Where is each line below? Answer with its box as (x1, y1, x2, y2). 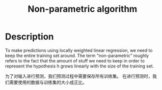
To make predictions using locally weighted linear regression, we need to (5, 47, 153, 53)
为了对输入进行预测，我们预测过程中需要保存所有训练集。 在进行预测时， (5, 73, 153, 79)
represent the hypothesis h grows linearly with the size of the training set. (5, 63, 154, 69)
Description (5, 31, 54, 42)
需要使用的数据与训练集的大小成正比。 (9, 79, 87, 85)
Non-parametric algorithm (27, 3, 137, 15)
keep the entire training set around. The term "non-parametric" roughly (5, 53, 149, 59)
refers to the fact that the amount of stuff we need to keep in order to (5, 58, 145, 63)
